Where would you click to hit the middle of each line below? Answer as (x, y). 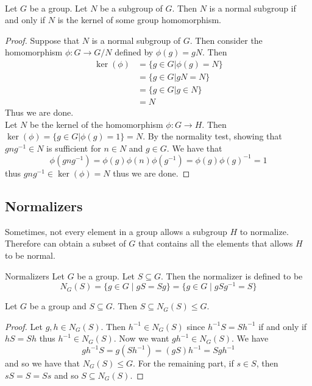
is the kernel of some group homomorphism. (140, 20)
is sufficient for (74, 148)
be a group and (58, 306)
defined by (134, 52)
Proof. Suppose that (42, 40)
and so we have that (42, 363)
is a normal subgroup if (253, 8)
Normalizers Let (35, 275)
